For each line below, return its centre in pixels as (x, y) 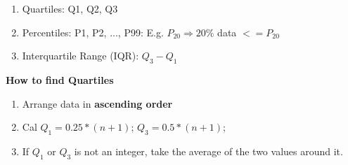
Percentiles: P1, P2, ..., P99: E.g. (93, 32)
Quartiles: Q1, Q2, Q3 (70, 8)
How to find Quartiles (60, 79)
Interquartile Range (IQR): (80, 56)
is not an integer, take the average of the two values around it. (208, 151)
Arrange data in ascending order (97, 103)
